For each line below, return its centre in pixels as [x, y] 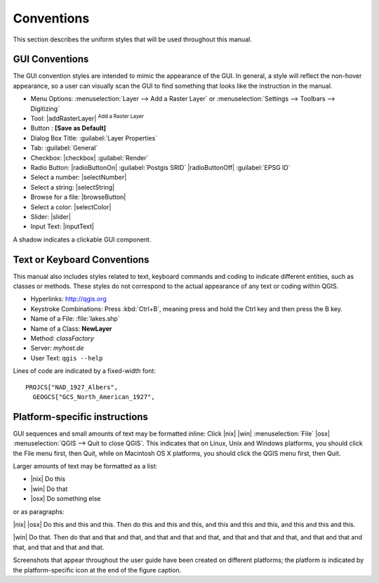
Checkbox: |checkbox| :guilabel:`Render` [89, 157]
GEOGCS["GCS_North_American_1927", [94, 397]
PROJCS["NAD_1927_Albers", [72, 387]
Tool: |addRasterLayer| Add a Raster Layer [87, 118]
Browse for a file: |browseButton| [78, 197]
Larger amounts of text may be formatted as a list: [85, 466]
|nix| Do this [48, 479]
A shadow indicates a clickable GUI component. [82, 240]
